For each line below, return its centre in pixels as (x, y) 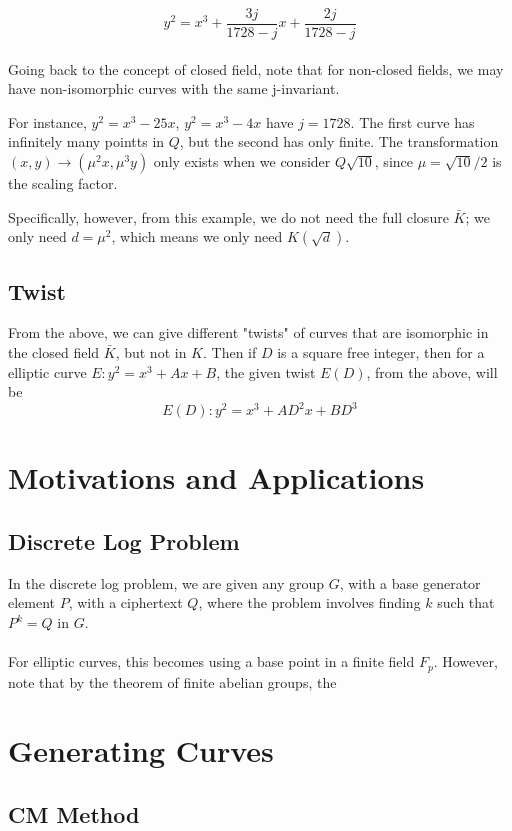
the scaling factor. (63, 183)
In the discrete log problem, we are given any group (166, 582)
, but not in (151, 352)
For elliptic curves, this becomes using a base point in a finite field (211, 661)
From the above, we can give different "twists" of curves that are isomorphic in (248, 332)
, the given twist (266, 371)
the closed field (54, 352)
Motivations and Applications (216, 477)
